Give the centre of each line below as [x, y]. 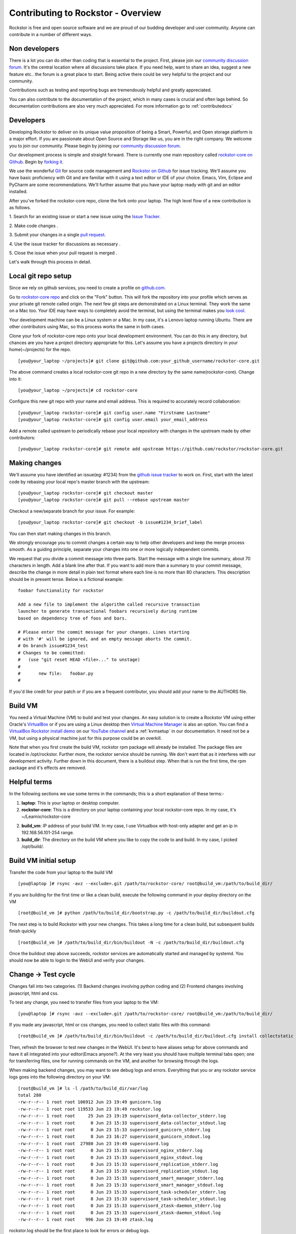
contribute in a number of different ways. [51, 34]
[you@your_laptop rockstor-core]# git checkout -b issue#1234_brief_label [110, 522]
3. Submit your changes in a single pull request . [57, 235]
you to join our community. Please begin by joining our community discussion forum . [95, 146]
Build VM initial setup [42, 861]
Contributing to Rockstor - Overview [85, 13]
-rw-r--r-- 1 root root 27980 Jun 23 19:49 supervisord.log [93, 1143]
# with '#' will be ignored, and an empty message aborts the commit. [105, 639]
